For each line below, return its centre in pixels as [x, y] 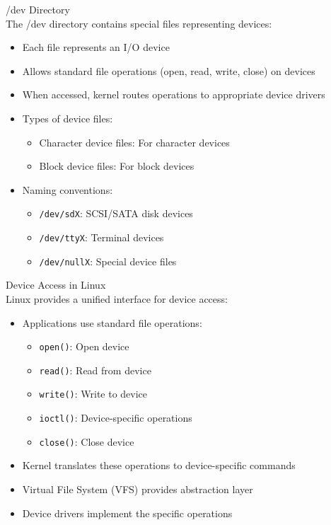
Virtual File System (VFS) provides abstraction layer [138, 489]
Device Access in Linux [56, 285]
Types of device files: [68, 118]
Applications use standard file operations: [112, 322]
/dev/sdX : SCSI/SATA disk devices [116, 213]
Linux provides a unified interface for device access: [117, 298]
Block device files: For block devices [117, 166]
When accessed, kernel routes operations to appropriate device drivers [174, 94]
